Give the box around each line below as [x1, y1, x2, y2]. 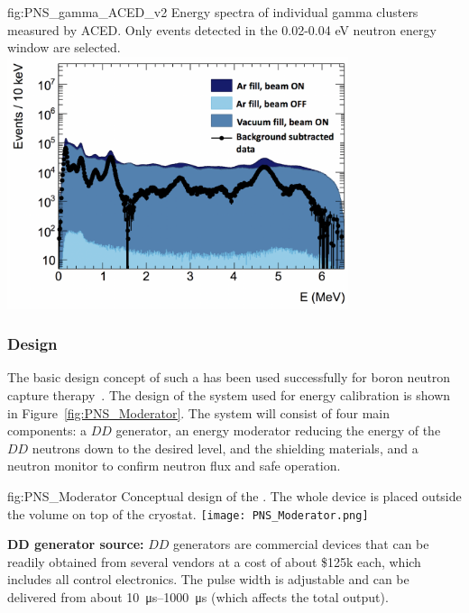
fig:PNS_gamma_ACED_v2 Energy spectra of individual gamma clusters [7, 3, 418, 21]
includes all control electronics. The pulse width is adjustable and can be [7, 570, 409, 589]
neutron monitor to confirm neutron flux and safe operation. [7, 456, 341, 475]
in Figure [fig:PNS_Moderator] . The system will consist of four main [7, 403, 391, 422]
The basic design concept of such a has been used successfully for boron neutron [7, 368, 451, 387]
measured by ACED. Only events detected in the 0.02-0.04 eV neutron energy [7, 20, 437, 39]
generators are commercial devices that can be [173, 535, 429, 554]
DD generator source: [7, 535, 144, 554]
